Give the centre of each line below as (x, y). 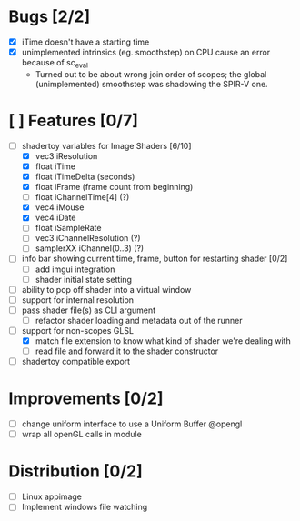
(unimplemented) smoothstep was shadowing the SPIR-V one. (152, 84)
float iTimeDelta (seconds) (85, 176)
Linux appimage (52, 496)
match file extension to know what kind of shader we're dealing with (163, 341)
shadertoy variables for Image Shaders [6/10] (106, 145)
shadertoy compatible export (76, 362)
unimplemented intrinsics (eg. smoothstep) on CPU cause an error (146, 52)
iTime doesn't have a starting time (85, 42)
